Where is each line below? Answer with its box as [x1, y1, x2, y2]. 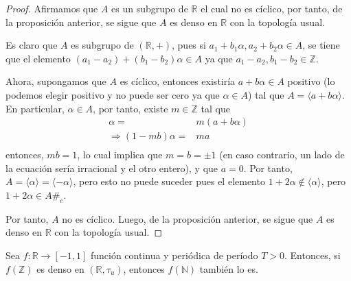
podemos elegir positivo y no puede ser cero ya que [5, 87, 220, 101]
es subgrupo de [71, 38, 134, 52]
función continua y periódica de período [90, 248, 258, 262]
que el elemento [5, 51, 71, 65]
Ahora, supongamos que [5, 74, 106, 88]
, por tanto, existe [93, 101, 168, 115]
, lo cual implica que [77, 147, 163, 162]
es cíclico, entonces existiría [120, 74, 236, 88]
